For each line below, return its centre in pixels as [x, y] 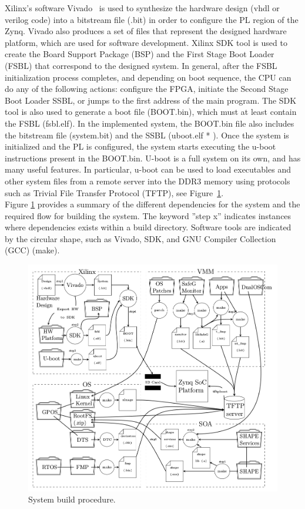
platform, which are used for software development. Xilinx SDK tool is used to [146, 42]
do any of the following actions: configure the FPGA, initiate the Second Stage [147, 89]
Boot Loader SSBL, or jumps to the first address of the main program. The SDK [151, 100]
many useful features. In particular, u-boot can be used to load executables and [148, 169]
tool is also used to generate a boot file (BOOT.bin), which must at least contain [151, 112]
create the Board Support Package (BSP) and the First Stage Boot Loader [140, 54]
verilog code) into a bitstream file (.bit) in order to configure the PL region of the [152, 19]
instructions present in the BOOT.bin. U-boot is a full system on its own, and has [153, 158]
